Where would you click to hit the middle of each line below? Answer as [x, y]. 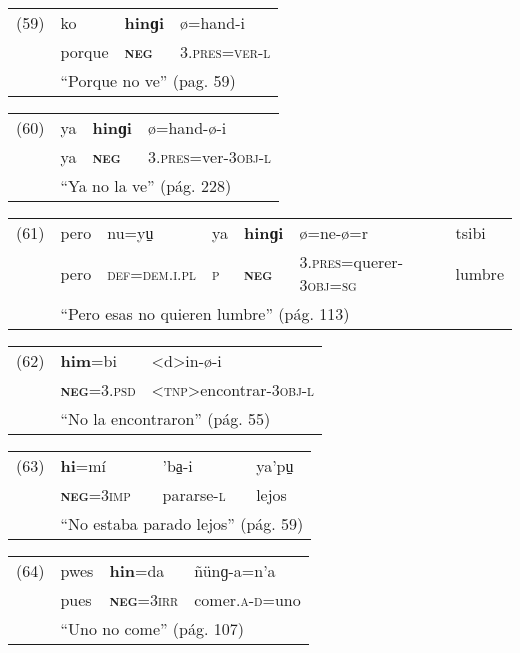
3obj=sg [328, 284]
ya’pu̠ [275, 465]
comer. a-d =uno [247, 599]
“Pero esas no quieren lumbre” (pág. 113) [205, 313]
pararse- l [194, 494]
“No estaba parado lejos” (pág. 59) [182, 523]
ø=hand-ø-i [187, 127]
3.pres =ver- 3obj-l [209, 156]
